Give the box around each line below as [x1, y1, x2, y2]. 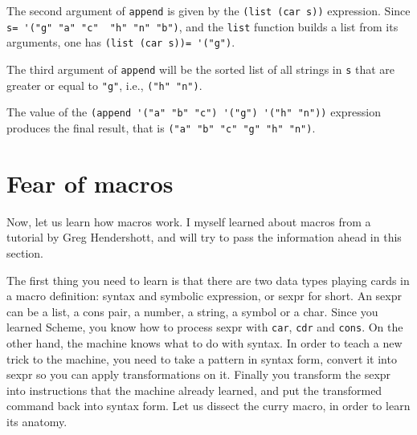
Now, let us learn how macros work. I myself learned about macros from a [6, 213, 371, 230]
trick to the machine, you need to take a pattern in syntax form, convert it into [6, 350, 397, 367]
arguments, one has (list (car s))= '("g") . [6, 34, 235, 51]
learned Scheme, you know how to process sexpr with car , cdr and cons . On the [6, 319, 403, 335]
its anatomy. [6, 413, 67, 429]
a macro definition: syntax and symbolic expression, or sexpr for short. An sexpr [6, 287, 402, 304]
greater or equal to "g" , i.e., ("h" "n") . [6, 76, 202, 93]
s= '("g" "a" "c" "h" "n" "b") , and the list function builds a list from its [6, 18, 399, 35]
